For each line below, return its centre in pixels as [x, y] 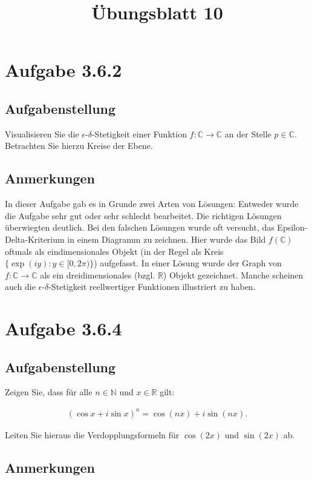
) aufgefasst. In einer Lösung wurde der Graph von [188, 263]
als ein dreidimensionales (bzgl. [98, 275]
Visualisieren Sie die [42, 133]
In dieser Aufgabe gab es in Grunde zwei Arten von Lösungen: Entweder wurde [152, 204]
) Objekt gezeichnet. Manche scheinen [233, 275]
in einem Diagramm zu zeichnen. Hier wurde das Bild [167, 239]
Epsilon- [292, 227]
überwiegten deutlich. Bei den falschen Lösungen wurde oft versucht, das [140, 227]
